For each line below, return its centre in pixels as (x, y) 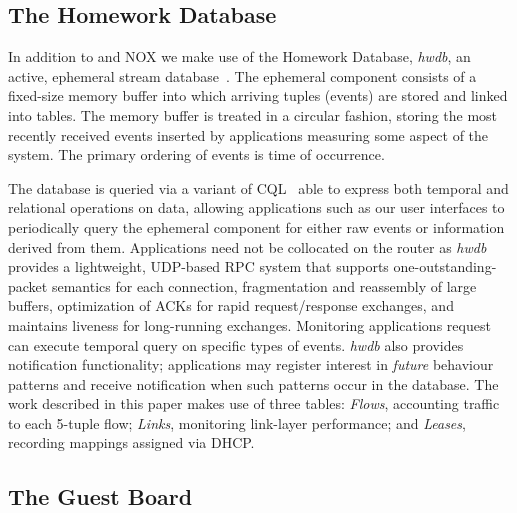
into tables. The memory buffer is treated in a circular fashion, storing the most (253, 114)
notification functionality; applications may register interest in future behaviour (251, 364)
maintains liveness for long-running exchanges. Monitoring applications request (249, 324)
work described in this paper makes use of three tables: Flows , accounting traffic (254, 403)
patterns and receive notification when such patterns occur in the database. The (253, 383)
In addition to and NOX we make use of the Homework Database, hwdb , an (239, 56)
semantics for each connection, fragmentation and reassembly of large (264, 285)
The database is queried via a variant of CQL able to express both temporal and (258, 187)
